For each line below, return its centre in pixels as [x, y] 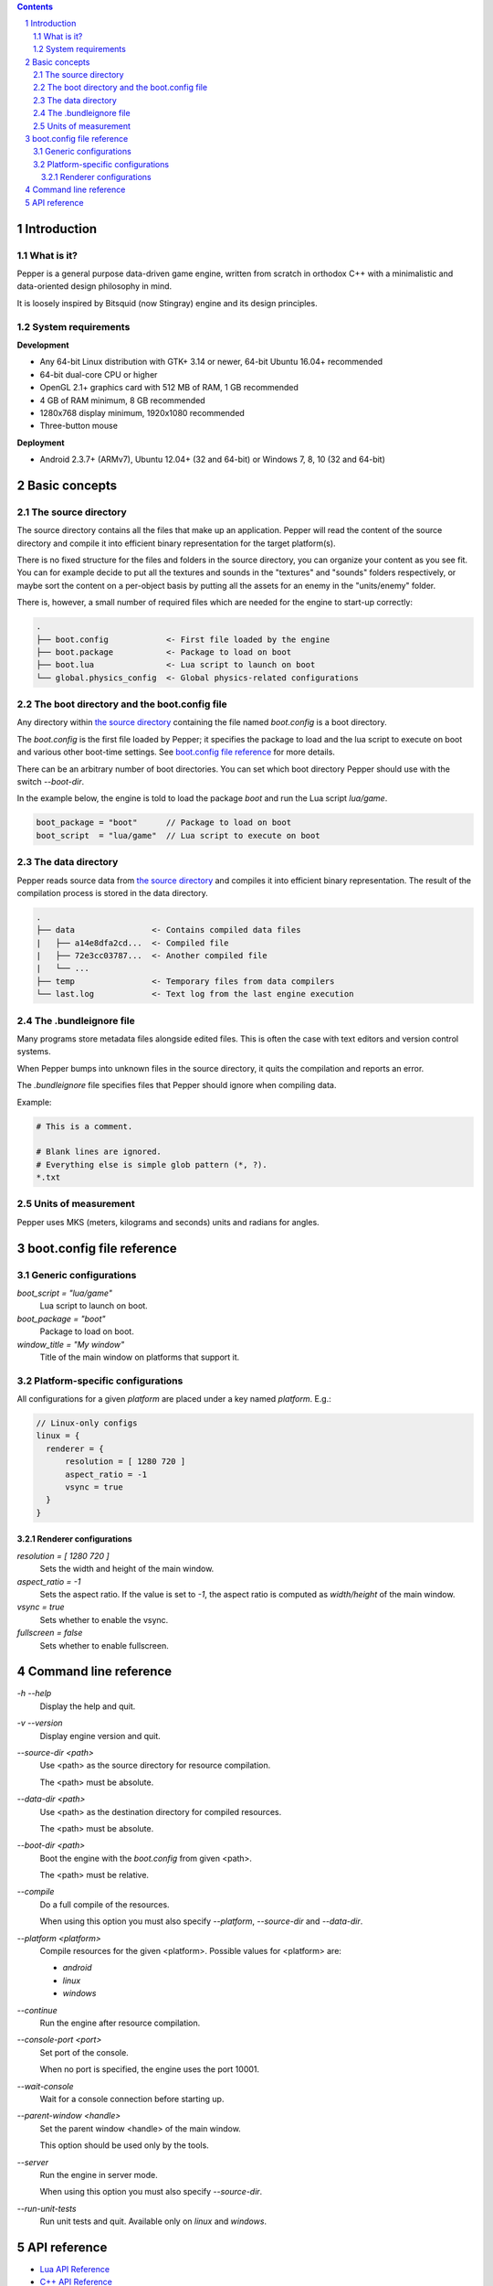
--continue [37, 2010]
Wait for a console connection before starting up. [132, 2099]
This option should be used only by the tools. [124, 2145]
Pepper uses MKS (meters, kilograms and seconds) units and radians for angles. [168, 1222]
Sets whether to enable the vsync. [104, 1619]
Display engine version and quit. [100, 1736]
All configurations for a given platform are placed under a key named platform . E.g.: [174, 1399]
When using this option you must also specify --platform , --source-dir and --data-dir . [201, 1921]
